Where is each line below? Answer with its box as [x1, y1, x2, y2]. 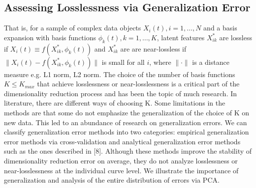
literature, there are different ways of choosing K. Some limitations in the [4, 98, 225, 108]
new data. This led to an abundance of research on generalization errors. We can [4, 117, 247, 127]
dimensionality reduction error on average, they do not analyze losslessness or [4, 155, 238, 165]
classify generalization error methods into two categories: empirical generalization [4, 127, 249, 137]
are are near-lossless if [120, 43, 187, 54]
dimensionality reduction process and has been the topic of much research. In [4, 88, 237, 98]
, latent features [157, 32, 205, 42]
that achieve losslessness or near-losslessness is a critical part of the [37, 79, 240, 89]
